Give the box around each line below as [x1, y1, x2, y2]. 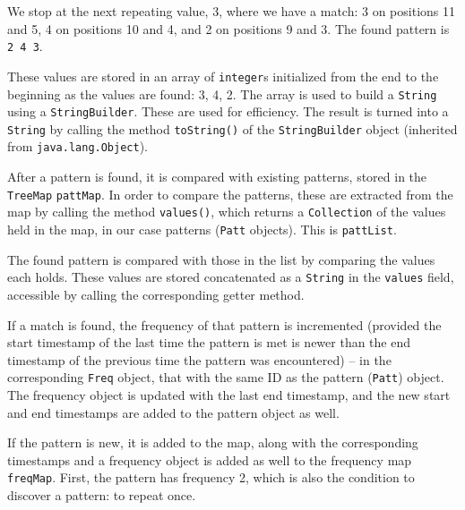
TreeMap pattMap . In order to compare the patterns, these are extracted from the [7, 184, 453, 203]
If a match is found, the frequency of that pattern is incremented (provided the [7, 315, 442, 334]
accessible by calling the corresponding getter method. [7, 285, 305, 303]
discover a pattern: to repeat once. [7, 486, 196, 504]
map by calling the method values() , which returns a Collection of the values [7, 202, 446, 221]
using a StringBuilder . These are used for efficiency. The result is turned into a [7, 102, 449, 121]
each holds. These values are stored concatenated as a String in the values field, [7, 268, 454, 286]
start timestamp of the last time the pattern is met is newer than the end [7, 333, 411, 352]
